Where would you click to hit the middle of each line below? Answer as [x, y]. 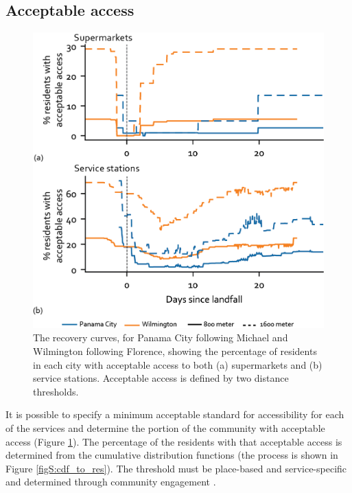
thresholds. [56, 391]
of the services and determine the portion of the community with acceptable [165, 427]
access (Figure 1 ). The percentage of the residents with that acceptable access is [174, 441]
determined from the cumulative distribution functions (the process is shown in [172, 455]
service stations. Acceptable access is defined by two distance [161, 378]
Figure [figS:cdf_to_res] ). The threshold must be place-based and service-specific [176, 468]
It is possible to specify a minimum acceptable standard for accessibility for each [175, 414]
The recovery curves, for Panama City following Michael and [161, 337]
